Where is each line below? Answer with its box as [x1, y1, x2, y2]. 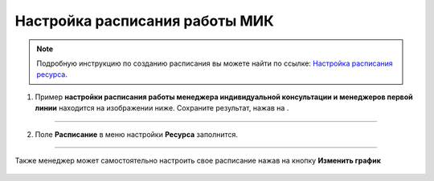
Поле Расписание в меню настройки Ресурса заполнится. [35, 129, 239, 139]
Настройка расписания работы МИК [14, 12, 275, 30]
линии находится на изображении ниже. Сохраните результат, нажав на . [35, 103, 289, 113]
